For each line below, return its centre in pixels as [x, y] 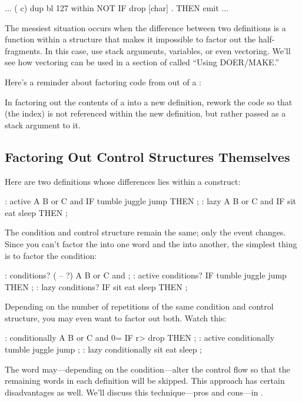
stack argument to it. [43, 124]
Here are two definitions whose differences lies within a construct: [123, 181]
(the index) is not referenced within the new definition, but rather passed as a [145, 113]
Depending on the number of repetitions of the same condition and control [139, 306]
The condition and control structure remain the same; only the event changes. [145, 232]
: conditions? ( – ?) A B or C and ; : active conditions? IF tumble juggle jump [146, 275]
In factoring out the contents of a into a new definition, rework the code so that [149, 102]
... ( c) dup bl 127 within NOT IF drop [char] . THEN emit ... [117, 8]
